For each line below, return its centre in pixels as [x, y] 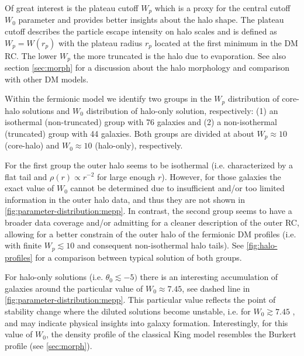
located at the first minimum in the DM [226, 42]
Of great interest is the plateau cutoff [72, 8]
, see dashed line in [216, 288]
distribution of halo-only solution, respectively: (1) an [182, 110]
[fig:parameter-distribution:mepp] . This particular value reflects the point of [140, 300]
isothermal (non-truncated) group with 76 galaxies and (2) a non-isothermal [141, 122]
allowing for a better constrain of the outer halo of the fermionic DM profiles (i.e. [151, 234]
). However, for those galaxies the [221, 176]
